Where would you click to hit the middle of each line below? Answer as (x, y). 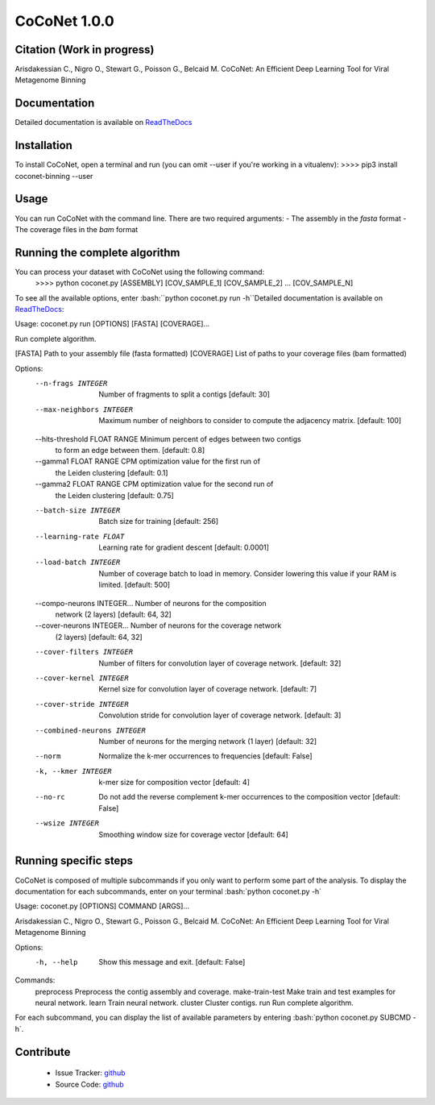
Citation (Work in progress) (85, 50)
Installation (43, 145)
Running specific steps (74, 861)
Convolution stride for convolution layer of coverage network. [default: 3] (220, 715)
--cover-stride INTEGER (82, 704)
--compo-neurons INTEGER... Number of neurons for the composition (151, 603)
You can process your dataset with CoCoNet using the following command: (140, 272)
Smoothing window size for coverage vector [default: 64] (194, 834)
